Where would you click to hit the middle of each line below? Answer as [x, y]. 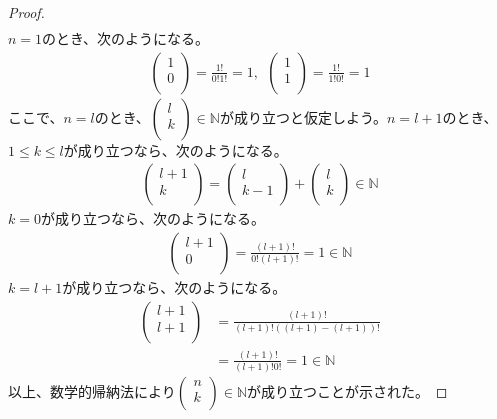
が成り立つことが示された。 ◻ [347, 391]
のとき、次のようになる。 [126, 38]
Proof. [26, 12]
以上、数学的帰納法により [92, 391]
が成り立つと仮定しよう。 [303, 116]
